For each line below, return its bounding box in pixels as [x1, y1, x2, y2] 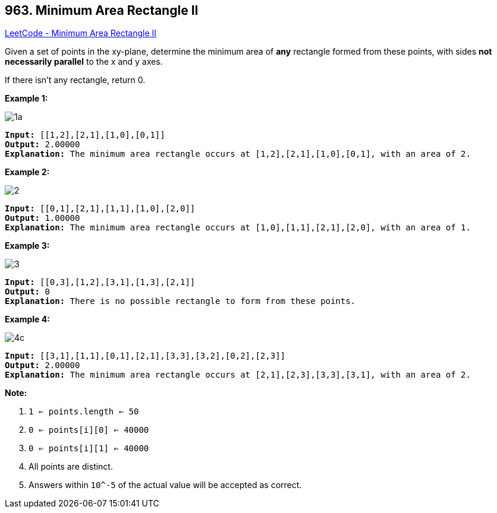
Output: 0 [5, 287, 50, 297]
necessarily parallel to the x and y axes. [5, 56, 163, 67]
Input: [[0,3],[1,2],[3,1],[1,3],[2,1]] [5, 277, 196, 287]
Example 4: [5, 314, 50, 325]
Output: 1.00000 [5, 213, 80, 223]
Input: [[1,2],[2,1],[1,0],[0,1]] [5, 130, 165, 140]
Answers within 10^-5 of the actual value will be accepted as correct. [29, 480, 302, 490]
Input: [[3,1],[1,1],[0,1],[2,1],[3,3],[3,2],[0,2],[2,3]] [5, 351, 286, 361]
